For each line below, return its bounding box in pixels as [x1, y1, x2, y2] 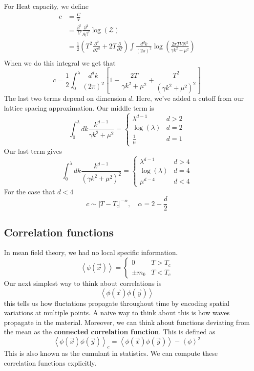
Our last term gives [4, 145, 62, 156]
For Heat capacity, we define [4, 1, 89, 11]
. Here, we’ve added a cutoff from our [132, 93, 244, 103]
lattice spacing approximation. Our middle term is [4, 102, 154, 113]
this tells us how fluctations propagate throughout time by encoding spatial [4, 298, 230, 308]
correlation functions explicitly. [4, 357, 97, 368]
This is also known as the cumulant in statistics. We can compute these [4, 348, 218, 358]
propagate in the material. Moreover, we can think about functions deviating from [4, 317, 250, 327]
